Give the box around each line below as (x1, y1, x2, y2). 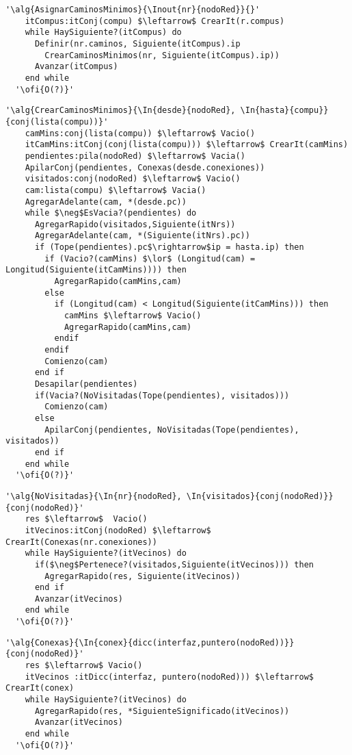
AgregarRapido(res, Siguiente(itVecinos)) (44, 571, 241, 581)
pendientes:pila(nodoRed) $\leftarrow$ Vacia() (25, 151, 245, 161)
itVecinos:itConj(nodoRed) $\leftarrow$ (25, 525, 211, 535)
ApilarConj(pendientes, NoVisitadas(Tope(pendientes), (44, 424, 299, 435)
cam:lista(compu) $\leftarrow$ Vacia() (25, 185, 206, 195)
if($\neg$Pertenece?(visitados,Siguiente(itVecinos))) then (34, 559, 314, 570)
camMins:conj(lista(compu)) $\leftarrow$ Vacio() (25, 128, 256, 138)
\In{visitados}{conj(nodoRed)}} (186, 491, 334, 501)
